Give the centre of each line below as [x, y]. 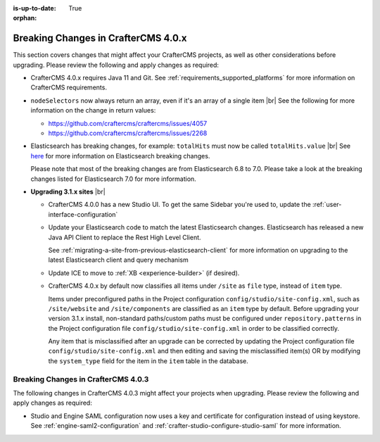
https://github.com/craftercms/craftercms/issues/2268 [128, 133]
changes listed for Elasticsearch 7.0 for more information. [113, 179]
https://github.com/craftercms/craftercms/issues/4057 [128, 123]
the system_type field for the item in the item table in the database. [148, 361]
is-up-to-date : [34, 8]
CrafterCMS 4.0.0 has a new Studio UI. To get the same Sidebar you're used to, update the [179, 205]
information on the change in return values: [93, 110]
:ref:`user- [327, 205]
